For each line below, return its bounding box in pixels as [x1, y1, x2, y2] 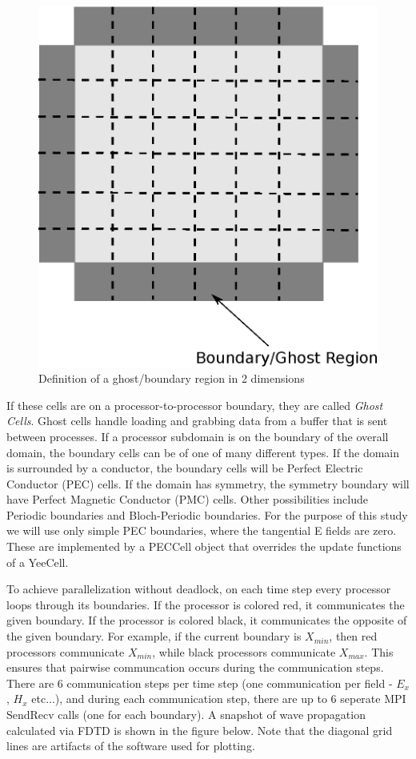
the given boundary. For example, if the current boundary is [6, 628, 302, 645]
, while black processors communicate [152, 643, 336, 660]
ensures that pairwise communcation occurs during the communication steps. [6, 659, 384, 676]
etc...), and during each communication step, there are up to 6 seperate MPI [31, 690, 406, 707]
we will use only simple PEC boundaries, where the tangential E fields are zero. [6, 522, 397, 539]
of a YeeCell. [6, 553, 69, 570]
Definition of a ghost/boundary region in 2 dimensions [38, 370, 305, 387]
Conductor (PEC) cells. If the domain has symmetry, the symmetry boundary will [6, 475, 410, 492]
